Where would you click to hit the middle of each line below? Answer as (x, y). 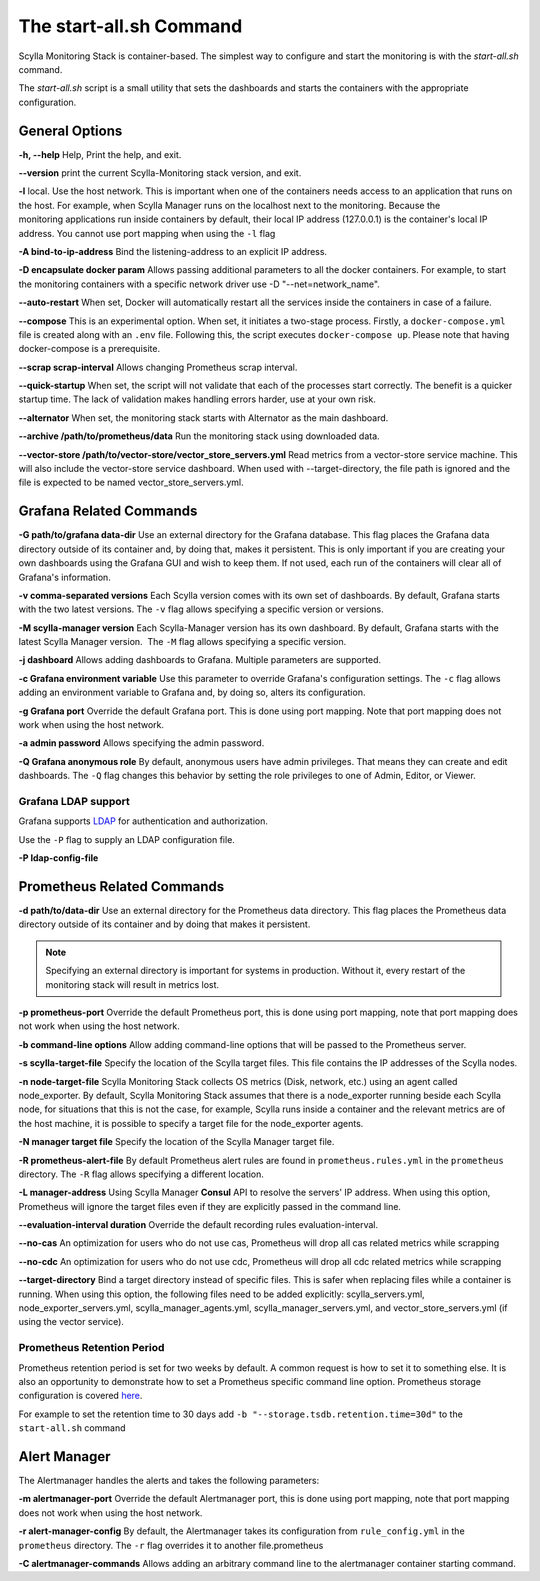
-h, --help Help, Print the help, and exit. (100, 154)
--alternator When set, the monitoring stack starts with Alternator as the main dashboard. (203, 417)
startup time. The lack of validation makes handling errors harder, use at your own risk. (197, 399)
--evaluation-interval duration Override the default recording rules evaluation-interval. (198, 1225)
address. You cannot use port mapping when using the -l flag (147, 233)
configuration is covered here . (80, 1396)
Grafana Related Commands (108, 511)
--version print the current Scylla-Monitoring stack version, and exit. (160, 173)
